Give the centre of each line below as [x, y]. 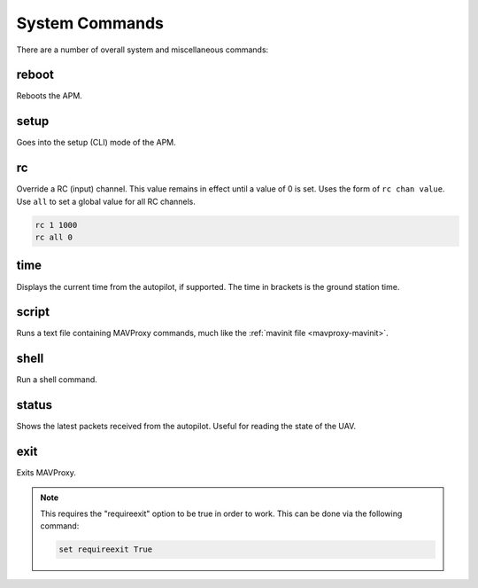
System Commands [90, 23]
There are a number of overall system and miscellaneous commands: [143, 50]
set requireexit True [106, 549]
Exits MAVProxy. [46, 473]
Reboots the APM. [50, 96]
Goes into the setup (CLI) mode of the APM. [96, 143]
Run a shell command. [57, 380]
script [33, 312]
